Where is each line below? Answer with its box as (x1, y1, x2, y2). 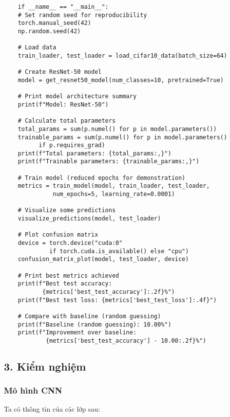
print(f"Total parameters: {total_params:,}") (18, 150, 172, 157)
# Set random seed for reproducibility (18, 11, 147, 19)
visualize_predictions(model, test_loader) (18, 215, 161, 222)
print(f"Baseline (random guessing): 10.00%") (18, 321, 172, 328)
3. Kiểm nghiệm (4, 358, 86, 373)
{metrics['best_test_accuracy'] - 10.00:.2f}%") (45, 337, 207, 344)
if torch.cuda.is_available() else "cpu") (49, 247, 189, 255)
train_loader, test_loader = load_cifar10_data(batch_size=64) (18, 52, 228, 59)
